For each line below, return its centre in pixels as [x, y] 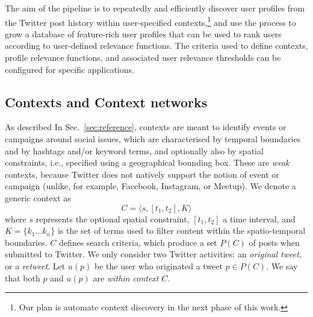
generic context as [38, 197]
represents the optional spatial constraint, [113, 218]
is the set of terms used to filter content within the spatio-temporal [181, 231]
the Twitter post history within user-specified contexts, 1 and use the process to [150, 21]
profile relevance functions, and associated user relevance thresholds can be [143, 58]
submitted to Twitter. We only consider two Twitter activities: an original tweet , [153, 254]
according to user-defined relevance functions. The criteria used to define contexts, [156, 46]
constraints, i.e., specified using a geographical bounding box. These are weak [147, 162]
